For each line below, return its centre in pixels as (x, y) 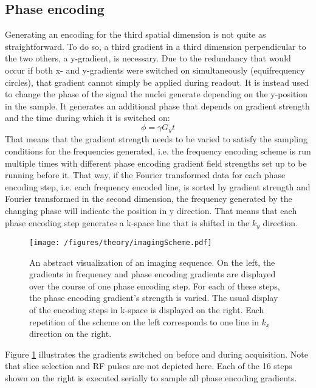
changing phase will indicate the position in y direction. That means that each (151, 210)
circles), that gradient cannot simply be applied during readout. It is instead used (157, 82)
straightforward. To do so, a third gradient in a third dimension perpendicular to (156, 46)
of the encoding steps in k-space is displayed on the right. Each (147, 310)
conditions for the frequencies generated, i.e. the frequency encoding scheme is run (158, 151)
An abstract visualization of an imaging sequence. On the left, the (152, 262)
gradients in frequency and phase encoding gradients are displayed (153, 274)
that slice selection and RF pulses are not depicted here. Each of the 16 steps (149, 366)
